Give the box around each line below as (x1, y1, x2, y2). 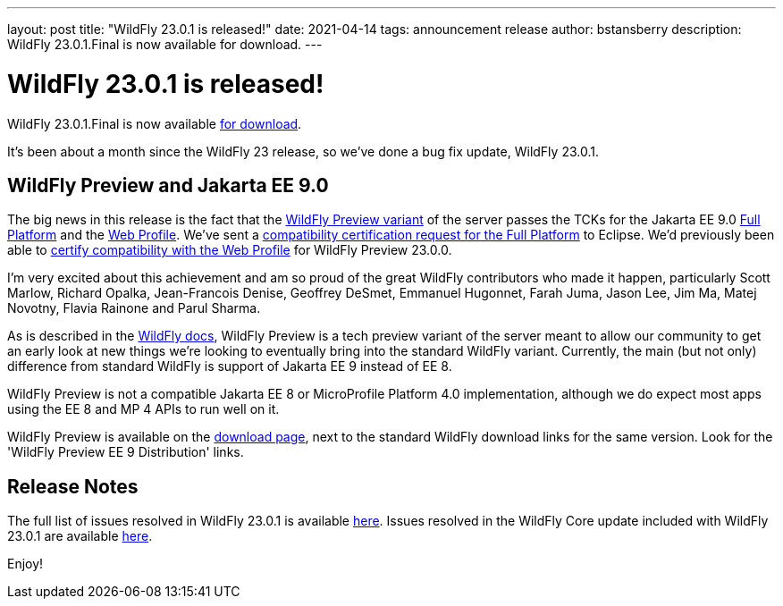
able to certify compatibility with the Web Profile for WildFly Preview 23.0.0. (7, 242, 452, 258)
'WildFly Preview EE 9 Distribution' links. (7, 444, 244, 460)
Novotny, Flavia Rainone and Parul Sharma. (7, 300, 261, 316)
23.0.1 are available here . (7, 528, 153, 544)
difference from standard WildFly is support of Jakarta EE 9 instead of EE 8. (7, 358, 452, 375)
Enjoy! (7, 556, 44, 572)
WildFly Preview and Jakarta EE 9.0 (7, 173, 329, 197)
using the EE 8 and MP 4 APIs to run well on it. (7, 401, 280, 417)
